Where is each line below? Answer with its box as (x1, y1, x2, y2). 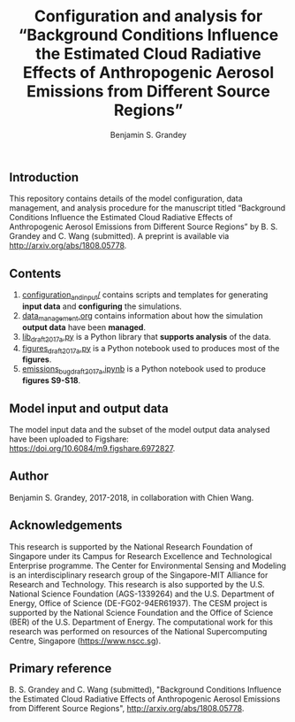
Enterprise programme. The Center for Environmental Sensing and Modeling (9, 560, 287, 571)
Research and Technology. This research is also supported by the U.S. (9, 579, 265, 589)
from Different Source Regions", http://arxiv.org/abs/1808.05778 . (9, 703, 245, 714)
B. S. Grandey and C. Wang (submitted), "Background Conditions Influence (9, 684, 282, 695)
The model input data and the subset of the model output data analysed (9, 424, 271, 434)
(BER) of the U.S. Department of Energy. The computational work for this (9, 617, 274, 627)
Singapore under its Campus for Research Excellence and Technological (9, 550, 272, 561)
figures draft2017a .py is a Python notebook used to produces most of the (21, 342, 280, 356)
